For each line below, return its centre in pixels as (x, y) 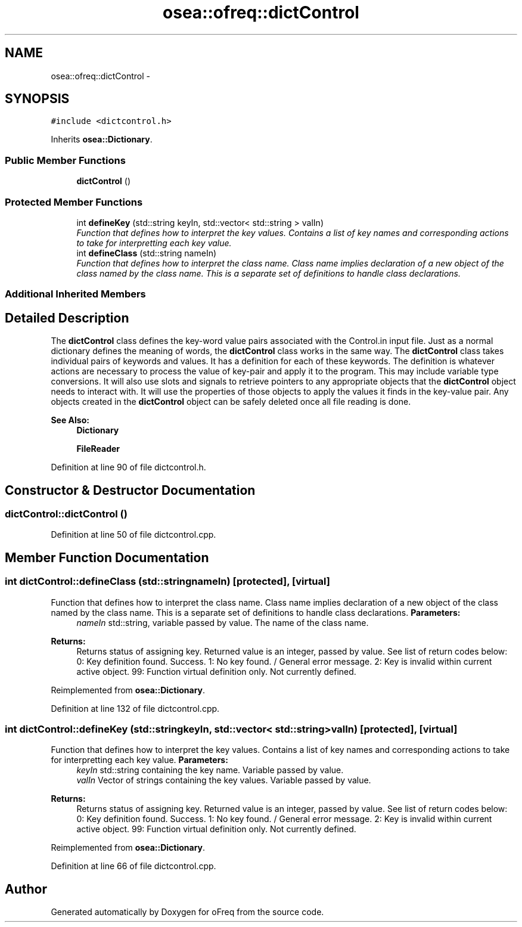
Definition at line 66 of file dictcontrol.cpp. (133, 866)
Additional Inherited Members (75, 294)
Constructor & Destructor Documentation (130, 490)
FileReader (98, 449)
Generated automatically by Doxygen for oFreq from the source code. (187, 912)
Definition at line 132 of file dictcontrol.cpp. (135, 708)
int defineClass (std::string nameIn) (147, 253)
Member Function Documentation (107, 557)
